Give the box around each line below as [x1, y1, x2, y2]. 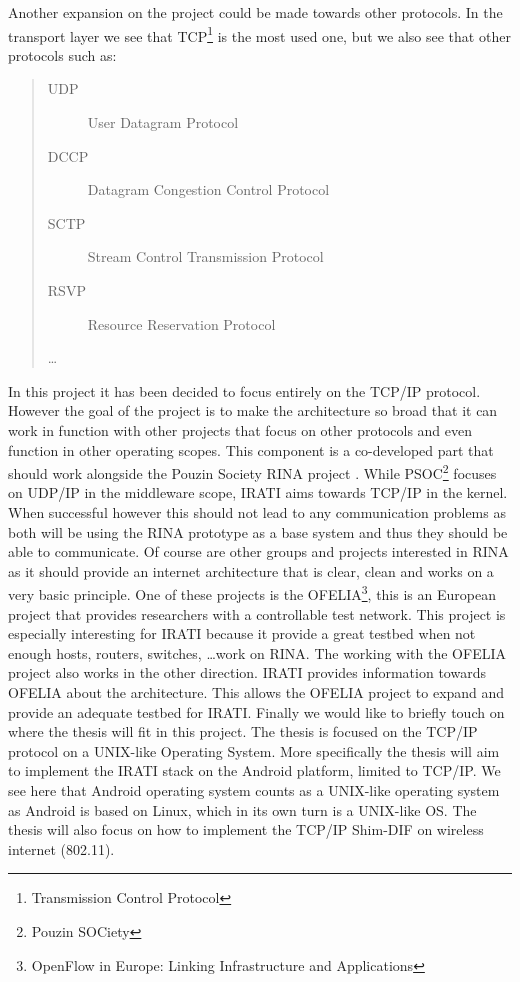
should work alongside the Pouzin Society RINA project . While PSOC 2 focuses [8, 460, 497, 483]
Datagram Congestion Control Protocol [87, 179, 330, 200]
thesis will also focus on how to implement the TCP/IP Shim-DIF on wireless [8, 819, 484, 840]
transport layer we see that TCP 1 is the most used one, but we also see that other [8, 22, 511, 46]
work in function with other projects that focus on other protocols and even [8, 419, 473, 440]
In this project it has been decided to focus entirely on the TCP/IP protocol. [8, 380, 481, 401]
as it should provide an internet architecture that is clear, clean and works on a [8, 560, 494, 581]
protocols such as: [8, 44, 117, 65]
